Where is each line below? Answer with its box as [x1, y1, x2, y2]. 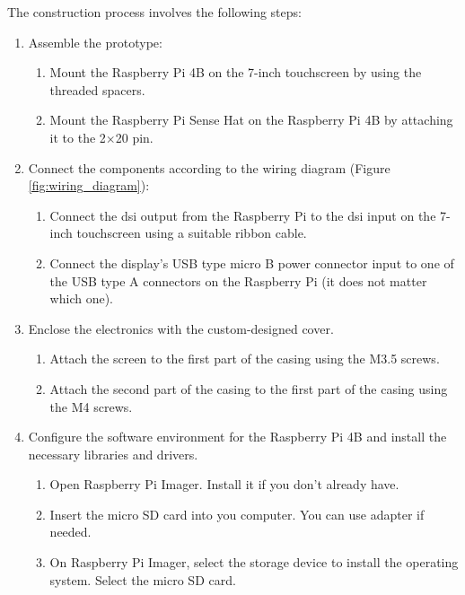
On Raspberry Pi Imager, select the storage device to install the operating [49, 553, 459, 572]
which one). [49, 289, 113, 308]
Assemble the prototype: [28, 32, 162, 51]
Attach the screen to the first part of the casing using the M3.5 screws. [49, 349, 440, 368]
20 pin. [115, 127, 154, 146]
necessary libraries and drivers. [28, 444, 198, 463]
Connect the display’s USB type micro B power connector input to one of [49, 253, 454, 272]
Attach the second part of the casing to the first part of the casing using [49, 379, 448, 398]
